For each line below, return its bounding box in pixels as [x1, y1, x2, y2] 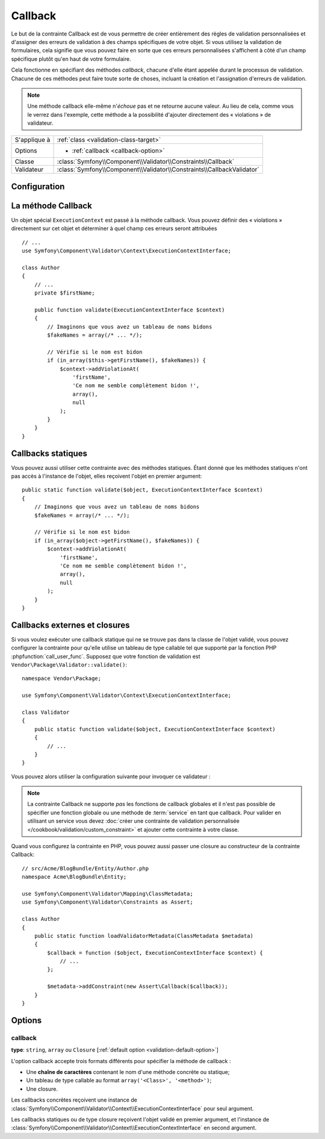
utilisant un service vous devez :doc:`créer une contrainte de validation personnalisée [27, 817, 240, 825]
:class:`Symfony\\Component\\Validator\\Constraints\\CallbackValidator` [57, 166, 259, 174]
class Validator [22, 708, 70, 716]
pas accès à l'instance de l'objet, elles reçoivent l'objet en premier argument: [11, 473, 202, 480]
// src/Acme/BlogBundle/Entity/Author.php [22, 865, 149, 872]
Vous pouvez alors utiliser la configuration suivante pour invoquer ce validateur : [11, 773, 211, 780]
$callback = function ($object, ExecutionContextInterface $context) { [47, 949, 263, 956]
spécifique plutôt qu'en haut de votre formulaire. [11, 55, 132, 63]
